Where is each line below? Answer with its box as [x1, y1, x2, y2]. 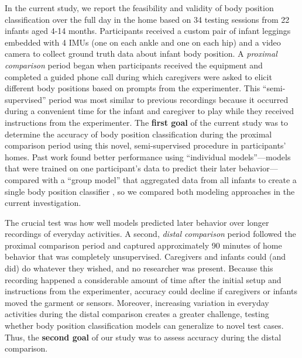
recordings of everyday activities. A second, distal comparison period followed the [5, 228, 296, 240]
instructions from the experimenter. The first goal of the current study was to [5, 116, 289, 128]
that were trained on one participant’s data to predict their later [5, 162, 236, 174]
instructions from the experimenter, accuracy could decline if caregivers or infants [5, 285, 297, 297]
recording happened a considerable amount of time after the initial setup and [5, 273, 282, 285]
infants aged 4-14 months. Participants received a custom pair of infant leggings [5, 25, 291, 37]
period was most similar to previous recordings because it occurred [49, 93, 289, 105]
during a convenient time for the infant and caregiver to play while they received [5, 105, 294, 117]
